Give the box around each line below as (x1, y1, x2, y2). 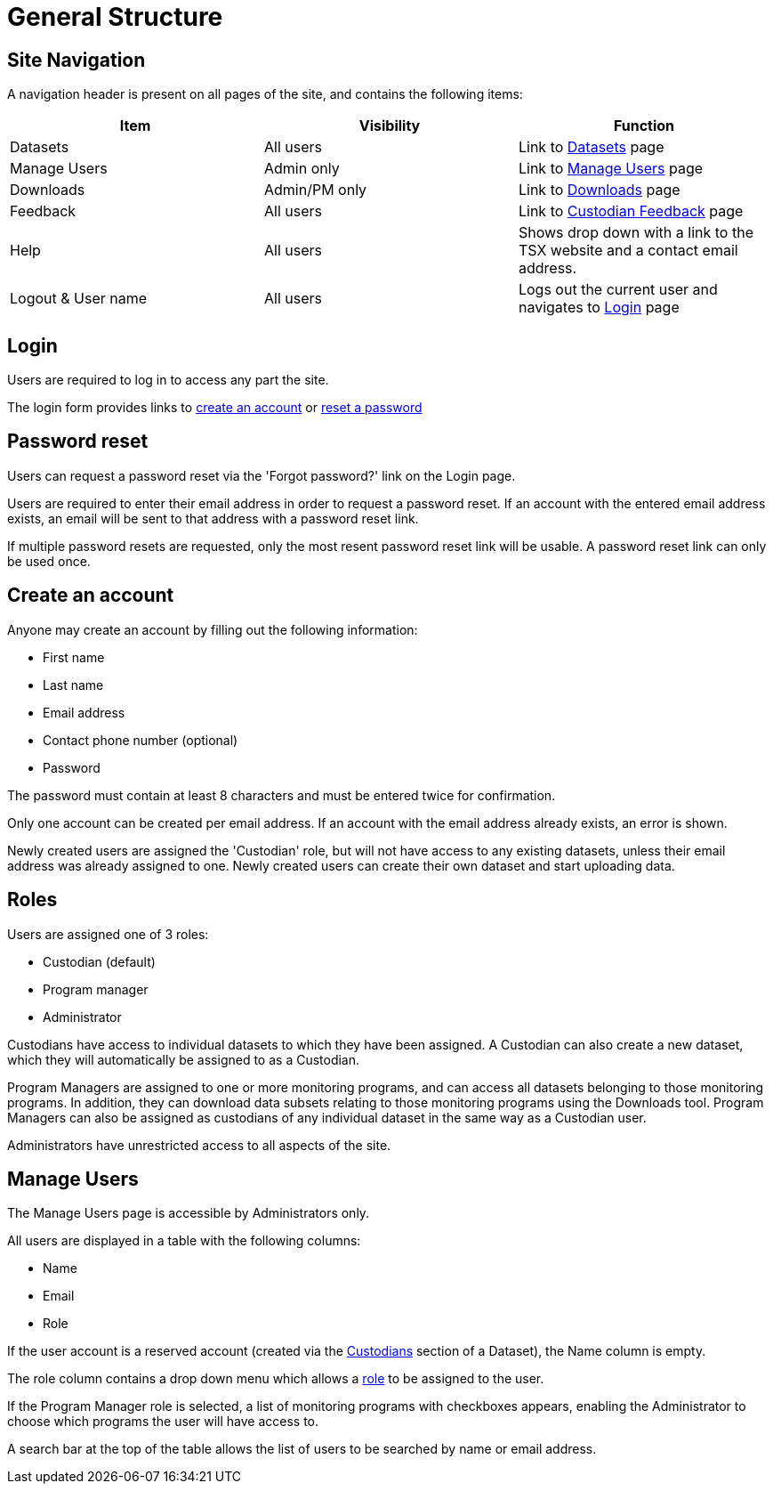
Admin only (263, 159, 340, 178)
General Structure (7, 2, 223, 32)
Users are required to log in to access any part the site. (7, 372, 329, 388)
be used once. (7, 553, 91, 569)
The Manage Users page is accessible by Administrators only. (7, 1205, 370, 1221)
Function (613, 117, 675, 135)
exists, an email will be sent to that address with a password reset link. (7, 510, 419, 526)
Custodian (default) (43, 953, 156, 969)
